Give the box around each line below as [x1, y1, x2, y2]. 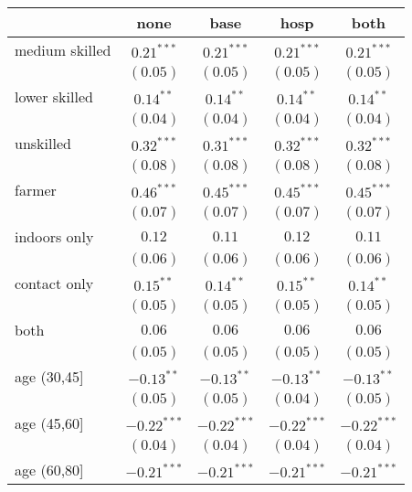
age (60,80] [15, 459, 84, 480]
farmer [15, 179, 57, 200]
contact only [15, 273, 94, 294]
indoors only [15, 226, 94, 247]
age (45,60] [15, 412, 84, 433]
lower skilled [15, 86, 93, 107]
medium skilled [15, 39, 111, 60]
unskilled [15, 133, 71, 154]
